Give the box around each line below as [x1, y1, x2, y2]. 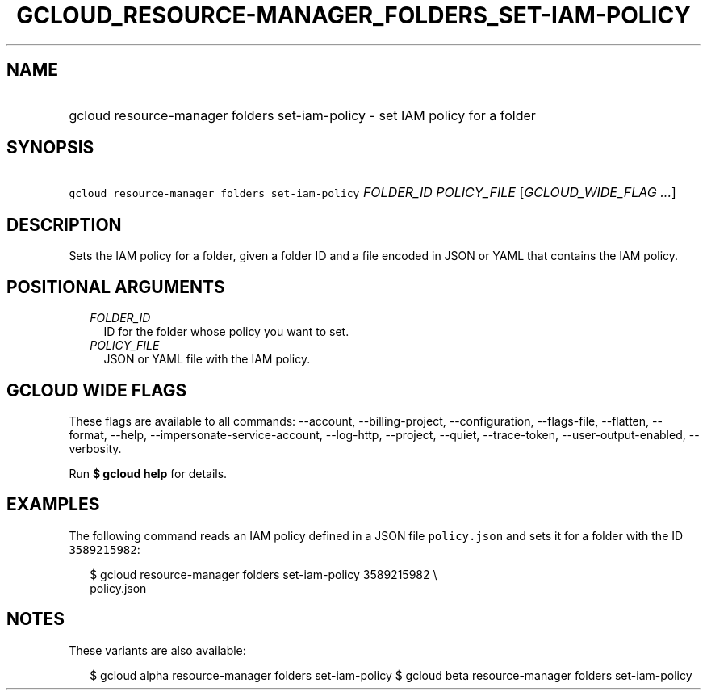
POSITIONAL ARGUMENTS [6, 276, 225, 297]
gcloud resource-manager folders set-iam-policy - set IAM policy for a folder [69, 107, 536, 124]
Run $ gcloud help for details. [69, 466, 228, 480]
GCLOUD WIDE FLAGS [6, 379, 187, 400]
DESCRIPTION [6, 214, 122, 235]
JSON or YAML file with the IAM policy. [103, 352, 311, 367]
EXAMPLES [6, 494, 100, 515]
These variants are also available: [69, 643, 246, 657]
